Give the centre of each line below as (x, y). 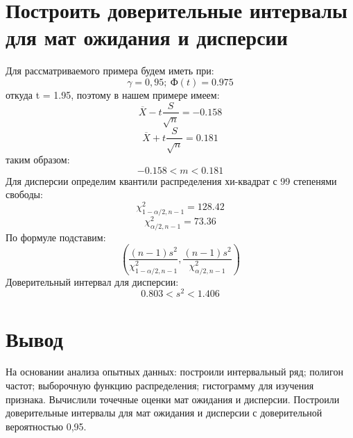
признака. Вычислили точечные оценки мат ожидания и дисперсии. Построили (173, 399)
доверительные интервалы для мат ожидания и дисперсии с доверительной (164, 413)
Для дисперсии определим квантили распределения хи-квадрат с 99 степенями (171, 180)
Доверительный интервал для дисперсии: (92, 281)
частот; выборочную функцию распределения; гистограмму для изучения (160, 386)
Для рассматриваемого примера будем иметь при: (110, 71)
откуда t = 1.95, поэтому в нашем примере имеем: (113, 94)
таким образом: (38, 160)
